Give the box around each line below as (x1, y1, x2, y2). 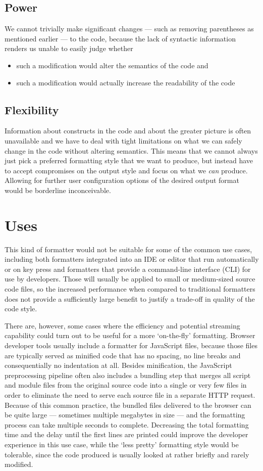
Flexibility (5, 102, 59, 117)
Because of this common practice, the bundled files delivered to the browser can (5, 399, 251, 410)
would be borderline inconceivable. (5, 184, 111, 195)
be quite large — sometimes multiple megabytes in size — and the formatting (5, 409, 245, 420)
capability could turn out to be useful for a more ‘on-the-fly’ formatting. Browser (5, 330, 255, 341)
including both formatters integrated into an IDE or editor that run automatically (5, 254, 259, 264)
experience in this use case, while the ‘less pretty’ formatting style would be (5, 439, 239, 449)
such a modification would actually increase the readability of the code (16, 77, 235, 87)
